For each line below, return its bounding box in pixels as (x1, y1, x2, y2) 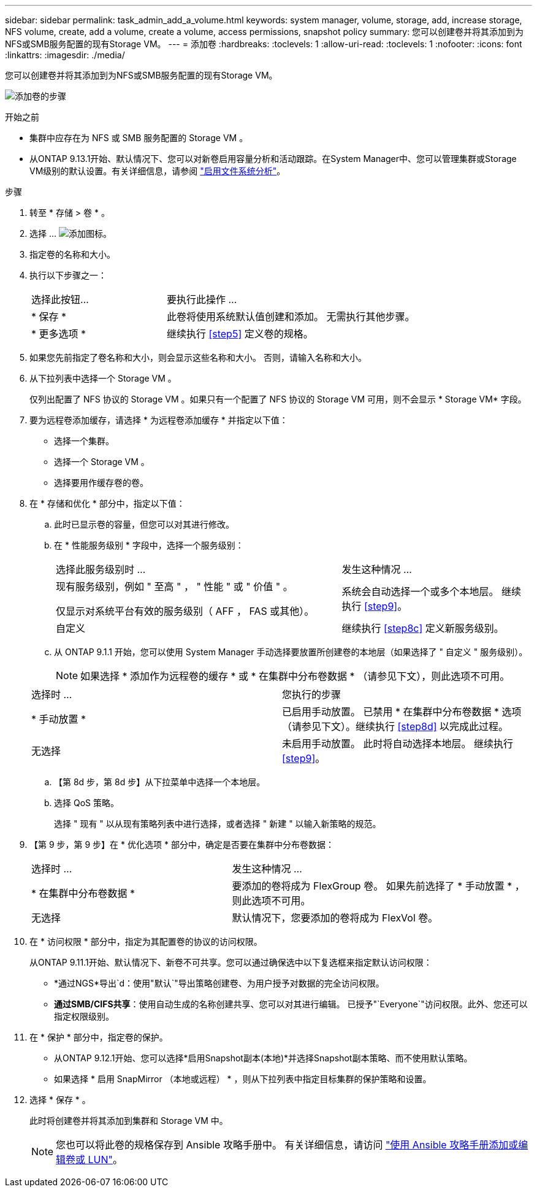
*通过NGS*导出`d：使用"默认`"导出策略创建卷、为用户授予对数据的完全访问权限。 (54, 978, 384, 988)
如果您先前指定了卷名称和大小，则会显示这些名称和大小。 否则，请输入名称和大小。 (29, 352, 367, 363)
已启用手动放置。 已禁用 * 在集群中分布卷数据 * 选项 (282, 706, 522, 718)
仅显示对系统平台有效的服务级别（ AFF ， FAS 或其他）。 (56, 605, 314, 617)
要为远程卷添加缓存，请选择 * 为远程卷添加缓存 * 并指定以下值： (29, 415, 288, 425)
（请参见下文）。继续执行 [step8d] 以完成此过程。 (282, 720, 509, 733)
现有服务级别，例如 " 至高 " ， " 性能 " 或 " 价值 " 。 (56, 580, 293, 593)
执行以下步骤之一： (29, 270, 107, 280)
